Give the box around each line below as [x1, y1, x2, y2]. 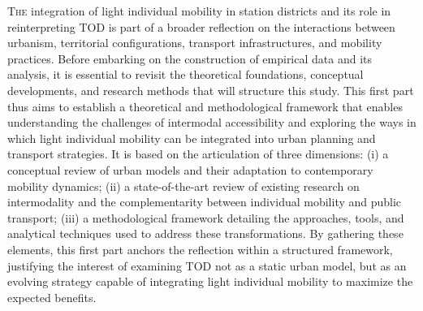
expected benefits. [7, 288, 97, 305]
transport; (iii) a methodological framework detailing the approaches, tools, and [7, 209, 404, 226]
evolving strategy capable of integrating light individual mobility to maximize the [7, 273, 413, 290]
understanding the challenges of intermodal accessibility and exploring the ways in [7, 114, 417, 131]
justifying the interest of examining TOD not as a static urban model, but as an [7, 257, 407, 274]
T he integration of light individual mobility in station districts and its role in [7, 2, 391, 19]
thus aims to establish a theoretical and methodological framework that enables [7, 97, 403, 114]
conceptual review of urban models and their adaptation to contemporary [7, 161, 373, 178]
